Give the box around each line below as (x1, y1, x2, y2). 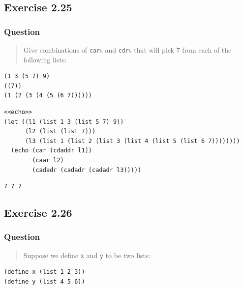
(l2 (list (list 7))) (25, 128, 96, 135)
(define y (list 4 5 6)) (4, 278, 85, 286)
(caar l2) (32, 157, 64, 164)
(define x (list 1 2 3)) (4, 268, 85, 276)
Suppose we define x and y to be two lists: (23, 250, 151, 260)
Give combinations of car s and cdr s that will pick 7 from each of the (23, 45, 232, 55)
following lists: (23, 54, 67, 64)
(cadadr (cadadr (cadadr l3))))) (32, 166, 142, 173)
